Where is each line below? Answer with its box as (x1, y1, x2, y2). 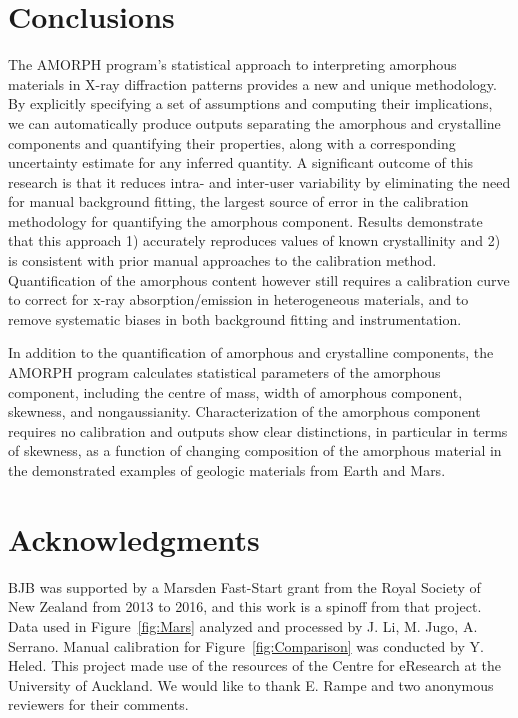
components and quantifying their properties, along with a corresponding (8, 132, 456, 153)
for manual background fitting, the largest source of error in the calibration (8, 191, 469, 212)
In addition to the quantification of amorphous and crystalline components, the (8, 342, 494, 363)
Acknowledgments (8, 518, 260, 559)
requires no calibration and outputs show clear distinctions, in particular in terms (8, 420, 508, 441)
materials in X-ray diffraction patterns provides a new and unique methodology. (8, 73, 497, 94)
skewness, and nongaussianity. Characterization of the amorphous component (8, 401, 481, 422)
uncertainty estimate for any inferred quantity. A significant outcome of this (8, 152, 474, 173)
